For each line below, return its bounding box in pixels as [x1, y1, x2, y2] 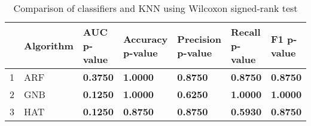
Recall [231, 25, 261, 39]
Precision [177, 31, 221, 46]
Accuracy [123, 31, 168, 46]
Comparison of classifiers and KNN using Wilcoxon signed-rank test [13, 1, 298, 15]
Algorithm [24, 39, 74, 52]
